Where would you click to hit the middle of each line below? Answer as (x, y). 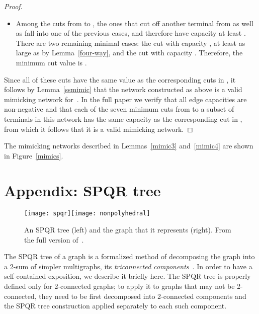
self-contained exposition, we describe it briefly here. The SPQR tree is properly (127, 276)
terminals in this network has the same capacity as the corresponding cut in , (123, 119)
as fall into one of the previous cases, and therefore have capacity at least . (131, 33)
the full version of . (54, 239)
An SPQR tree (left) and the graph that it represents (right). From (128, 230)
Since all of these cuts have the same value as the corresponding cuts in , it (120, 79)
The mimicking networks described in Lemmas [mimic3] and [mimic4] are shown (129, 146)
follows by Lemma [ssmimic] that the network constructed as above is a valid (123, 89)
